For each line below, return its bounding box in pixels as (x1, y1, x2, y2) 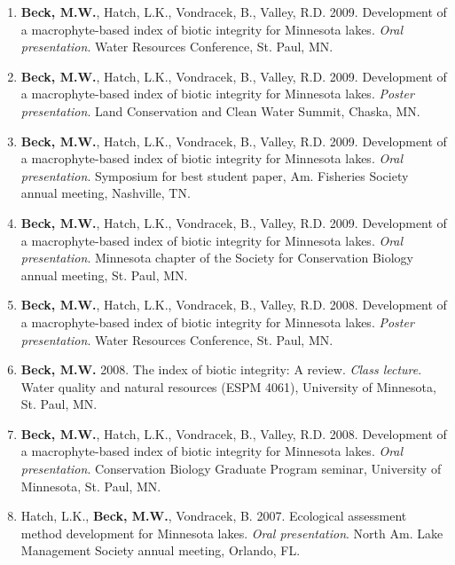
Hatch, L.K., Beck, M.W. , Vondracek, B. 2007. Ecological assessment (20, 506, 407, 525)
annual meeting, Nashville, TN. (20, 184, 191, 202)
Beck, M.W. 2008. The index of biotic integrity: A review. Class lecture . (20, 360, 422, 379)
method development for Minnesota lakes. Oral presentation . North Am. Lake (20, 523, 443, 542)
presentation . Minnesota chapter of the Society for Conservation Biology (20, 248, 413, 267)
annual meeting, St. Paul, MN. (20, 265, 188, 284)
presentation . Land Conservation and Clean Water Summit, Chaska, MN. (20, 101, 420, 120)
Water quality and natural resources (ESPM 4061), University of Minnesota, (20, 377, 436, 396)
